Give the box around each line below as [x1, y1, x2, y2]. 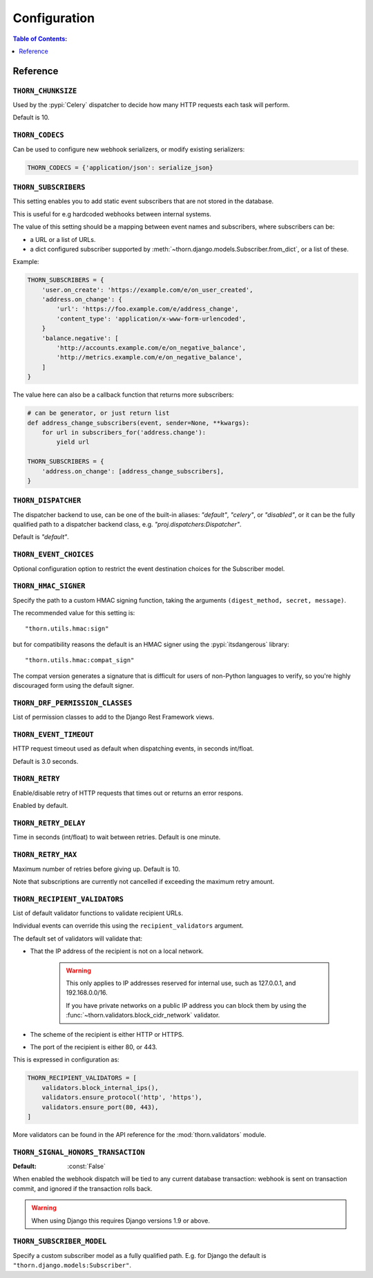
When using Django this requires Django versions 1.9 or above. [31, 1216, 210, 1225]
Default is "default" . [12, 533, 69, 541]
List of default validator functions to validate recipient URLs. [12, 909, 183, 917]
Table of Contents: [12, 35, 68, 43]
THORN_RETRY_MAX [12, 850, 77, 860]
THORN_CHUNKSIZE [12, 86, 77, 95]
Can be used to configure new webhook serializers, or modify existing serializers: [12, 145, 245, 153]
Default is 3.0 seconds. [12, 757, 79, 765]
